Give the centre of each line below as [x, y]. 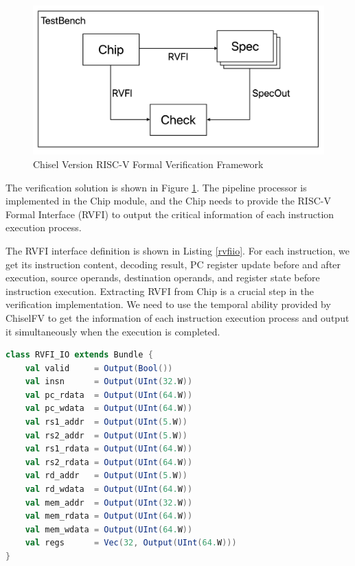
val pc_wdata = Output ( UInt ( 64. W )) [109, 409]
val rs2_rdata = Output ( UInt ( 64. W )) [109, 462]
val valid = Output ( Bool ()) [99, 368]
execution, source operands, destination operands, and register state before [163, 278]
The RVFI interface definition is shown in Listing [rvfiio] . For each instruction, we [177, 250]
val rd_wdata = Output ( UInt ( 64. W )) [109, 490]
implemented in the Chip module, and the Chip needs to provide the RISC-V [168, 201]
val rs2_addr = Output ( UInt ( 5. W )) [106, 435]
